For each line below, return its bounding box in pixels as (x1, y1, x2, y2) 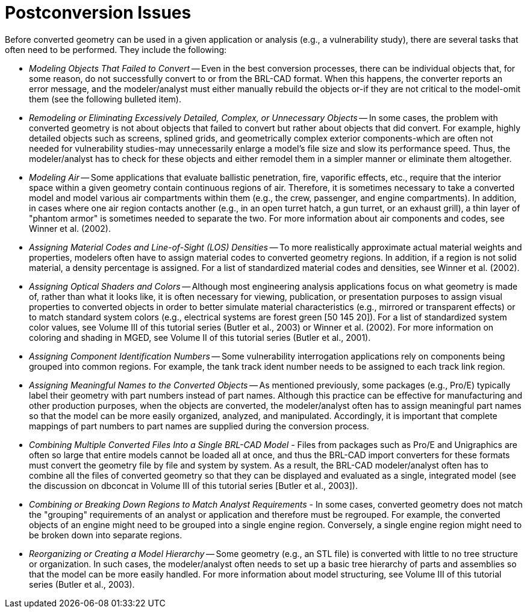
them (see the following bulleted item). (29, 93, 181, 104)
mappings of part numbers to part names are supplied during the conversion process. (29, 420, 369, 431)
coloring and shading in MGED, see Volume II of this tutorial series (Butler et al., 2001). (29, 332, 371, 343)
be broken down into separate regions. (29, 529, 182, 540)
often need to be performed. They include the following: (5, 44, 227, 55)
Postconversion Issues (5, 2, 192, 23)
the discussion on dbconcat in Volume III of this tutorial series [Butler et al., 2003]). (29, 480, 358, 491)
